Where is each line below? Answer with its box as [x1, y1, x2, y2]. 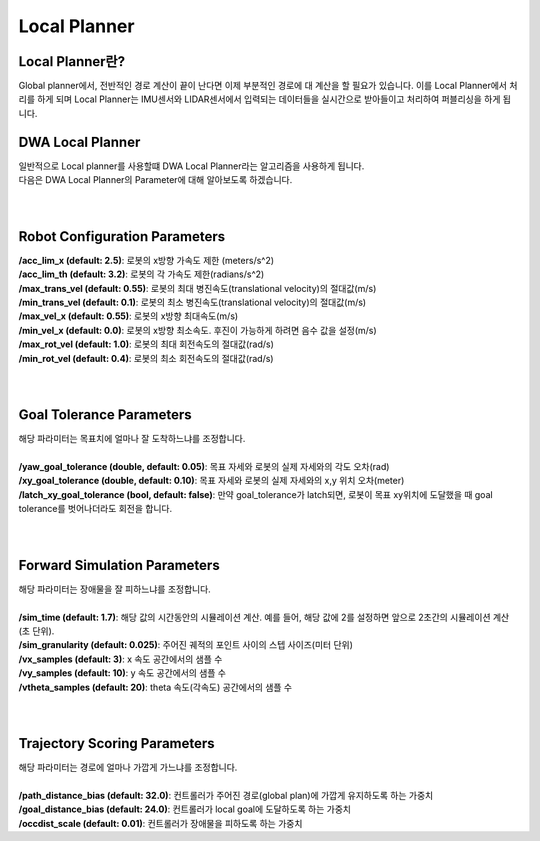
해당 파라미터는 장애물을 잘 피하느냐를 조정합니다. [18, 583, 212, 595]
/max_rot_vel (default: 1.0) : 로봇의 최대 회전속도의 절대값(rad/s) [18, 338, 275, 350]
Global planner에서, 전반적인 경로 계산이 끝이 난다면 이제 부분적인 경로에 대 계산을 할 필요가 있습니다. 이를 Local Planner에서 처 [18, 80, 518, 92]
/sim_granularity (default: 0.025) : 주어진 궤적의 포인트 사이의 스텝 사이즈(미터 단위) [18, 639, 354, 651]
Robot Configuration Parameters [18, 228, 225, 245]
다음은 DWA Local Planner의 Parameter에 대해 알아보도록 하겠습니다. [18, 174, 293, 186]
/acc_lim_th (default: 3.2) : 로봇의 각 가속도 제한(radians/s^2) [18, 268, 265, 280]
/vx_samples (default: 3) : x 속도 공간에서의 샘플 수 [18, 653, 223, 665]
